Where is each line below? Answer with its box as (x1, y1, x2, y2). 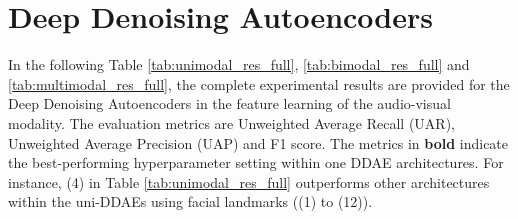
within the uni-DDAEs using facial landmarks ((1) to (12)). (8, 191, 373, 212)
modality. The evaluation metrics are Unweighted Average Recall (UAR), (8, 112, 455, 133)
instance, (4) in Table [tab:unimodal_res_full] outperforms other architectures (8, 171, 490, 192)
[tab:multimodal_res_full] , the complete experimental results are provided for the (8, 73, 510, 94)
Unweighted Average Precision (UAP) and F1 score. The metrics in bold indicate (8, 132, 509, 153)
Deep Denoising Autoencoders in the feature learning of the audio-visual (8, 93, 451, 114)
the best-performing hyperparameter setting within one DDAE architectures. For (8, 152, 504, 173)
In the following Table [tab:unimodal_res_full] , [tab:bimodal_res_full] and (8, 54, 470, 75)
